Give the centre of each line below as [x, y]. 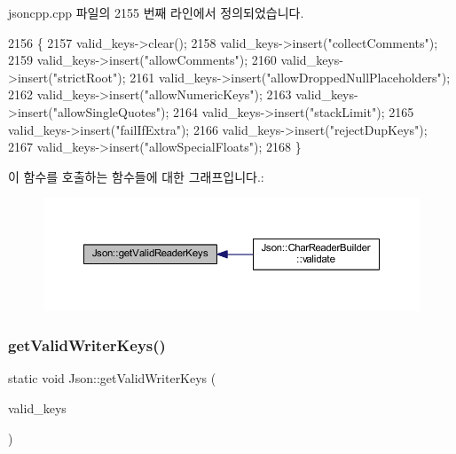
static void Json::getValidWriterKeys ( [112, 378]
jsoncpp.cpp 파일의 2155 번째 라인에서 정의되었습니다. [156, 12]
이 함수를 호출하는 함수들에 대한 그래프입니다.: [136, 176]
